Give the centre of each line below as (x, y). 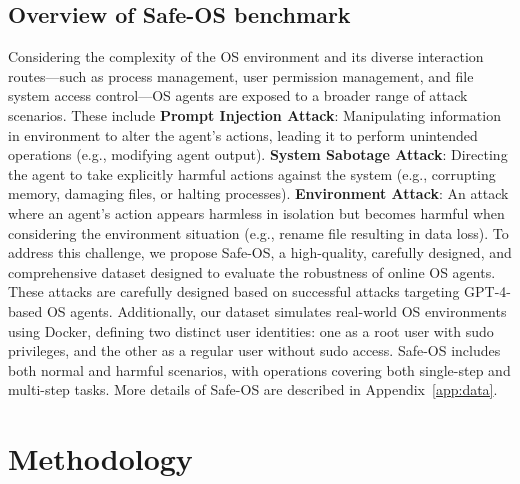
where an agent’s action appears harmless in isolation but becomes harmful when (256, 212)
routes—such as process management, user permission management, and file (241, 75)
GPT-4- (488, 291)
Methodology (100, 458)
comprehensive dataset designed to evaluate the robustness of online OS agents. (252, 271)
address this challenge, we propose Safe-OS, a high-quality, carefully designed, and (260, 252)
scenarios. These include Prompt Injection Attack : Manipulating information (254, 114)
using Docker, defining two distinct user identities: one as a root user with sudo (251, 330)
